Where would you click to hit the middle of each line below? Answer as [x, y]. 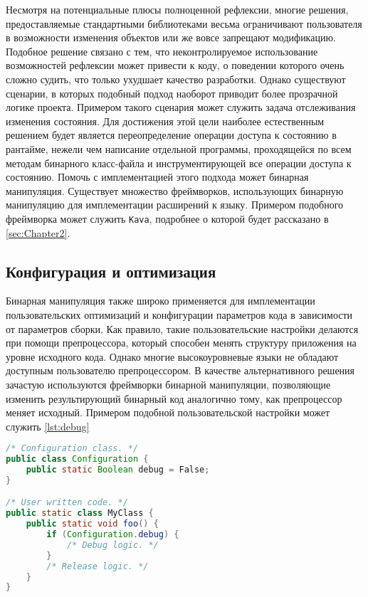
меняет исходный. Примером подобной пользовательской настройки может [168, 412]
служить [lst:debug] [48, 426]
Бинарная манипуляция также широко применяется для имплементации [161, 301]
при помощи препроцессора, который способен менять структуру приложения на [181, 343]
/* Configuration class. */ [72, 449]
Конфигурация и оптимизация [111, 271]
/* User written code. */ [67, 503]
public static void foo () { [92, 524]
